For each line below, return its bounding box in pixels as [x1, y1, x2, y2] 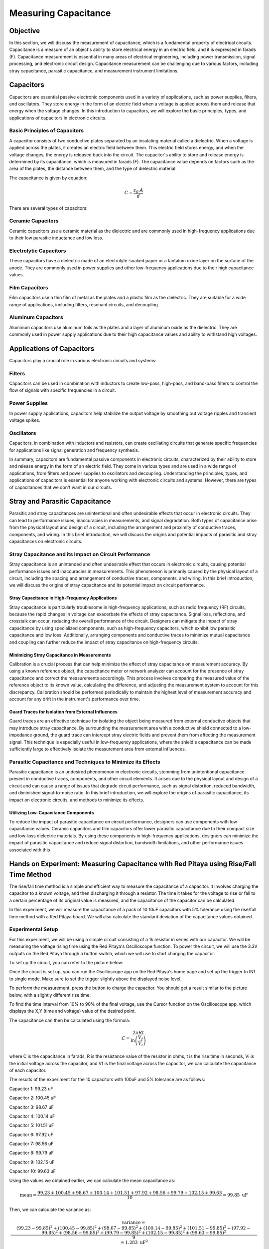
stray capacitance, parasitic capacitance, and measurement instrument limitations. [9, 67, 179, 73]
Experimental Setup [9, 926, 58, 933]
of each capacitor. [9, 1067, 47, 1073]
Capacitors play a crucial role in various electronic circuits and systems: [9, 357, 157, 363]
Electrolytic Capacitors [9, 247, 66, 254]
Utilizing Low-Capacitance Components [9, 809, 94, 815]
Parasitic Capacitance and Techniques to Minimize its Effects [9, 758, 160, 765]
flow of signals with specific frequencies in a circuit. [9, 387, 117, 393]
